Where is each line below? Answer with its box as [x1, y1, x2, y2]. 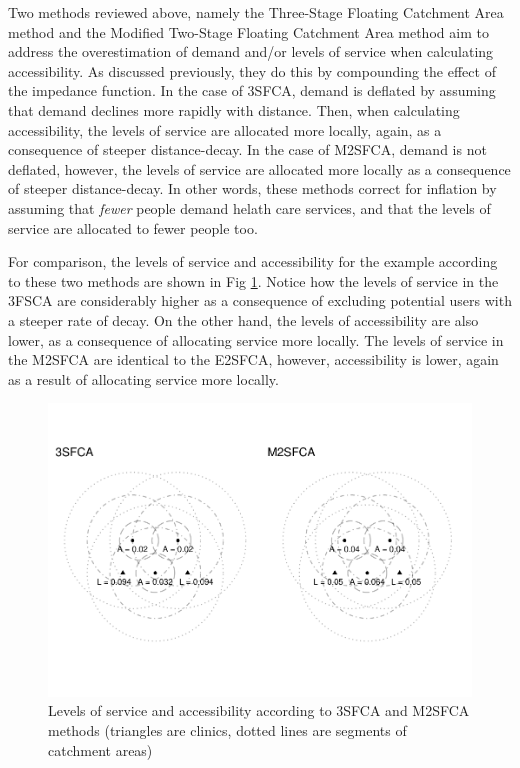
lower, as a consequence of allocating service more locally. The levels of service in [8, 329, 504, 350]
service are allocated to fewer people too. [8, 217, 258, 238]
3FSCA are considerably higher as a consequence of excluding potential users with [8, 290, 512, 311]
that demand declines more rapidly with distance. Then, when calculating [8, 99, 460, 120]
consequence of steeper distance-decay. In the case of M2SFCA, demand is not [8, 139, 487, 160]
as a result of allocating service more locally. [8, 368, 279, 389]
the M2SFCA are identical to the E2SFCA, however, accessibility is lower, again [8, 349, 499, 370]
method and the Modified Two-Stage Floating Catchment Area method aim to [8, 21, 489, 42]
